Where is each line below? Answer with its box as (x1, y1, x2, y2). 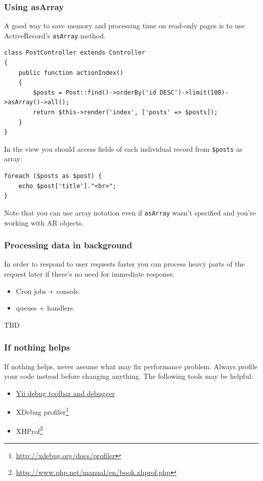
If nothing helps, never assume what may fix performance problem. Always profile (4, 361, 258, 371)
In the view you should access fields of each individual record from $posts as (4, 143, 243, 154)
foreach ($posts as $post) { (4, 172, 102, 180)
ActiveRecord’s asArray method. (4, 30, 106, 40)
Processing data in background (4, 239, 133, 251)
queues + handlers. (16, 302, 75, 313)
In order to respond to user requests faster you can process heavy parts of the (4, 258, 245, 269)
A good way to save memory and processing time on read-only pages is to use (4, 20, 245, 31)
